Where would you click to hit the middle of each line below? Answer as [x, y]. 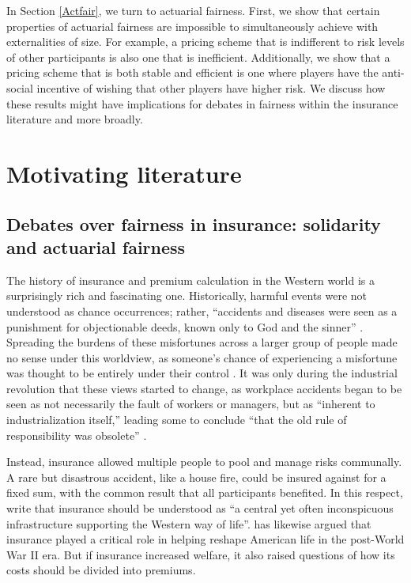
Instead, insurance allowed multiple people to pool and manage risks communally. [204, 462]
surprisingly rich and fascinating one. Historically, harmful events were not [187, 295]
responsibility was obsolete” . [77, 435]
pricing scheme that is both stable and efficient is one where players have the [192, 72]
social [20, 87]
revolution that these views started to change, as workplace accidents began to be [204, 388]
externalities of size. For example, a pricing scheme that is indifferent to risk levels [205, 42]
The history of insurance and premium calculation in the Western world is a [191, 280]
